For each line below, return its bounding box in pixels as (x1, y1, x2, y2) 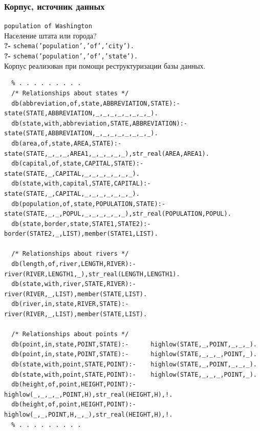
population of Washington (4, 23, 92, 30)
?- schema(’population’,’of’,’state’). (4, 50, 138, 61)
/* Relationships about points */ (11, 331, 129, 338)
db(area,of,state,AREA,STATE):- (11, 139, 122, 147)
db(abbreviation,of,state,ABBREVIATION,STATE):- (11, 99, 180, 107)
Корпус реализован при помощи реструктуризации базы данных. (4, 60, 206, 71)
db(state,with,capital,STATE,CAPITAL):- (11, 180, 151, 188)
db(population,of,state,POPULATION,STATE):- (11, 200, 165, 208)
